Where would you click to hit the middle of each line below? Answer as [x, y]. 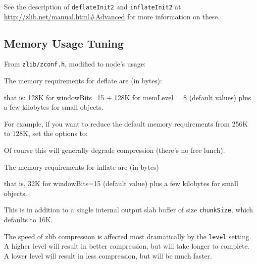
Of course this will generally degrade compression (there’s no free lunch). [115, 150]
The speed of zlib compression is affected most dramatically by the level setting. [128, 236]
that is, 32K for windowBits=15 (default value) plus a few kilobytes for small [121, 183]
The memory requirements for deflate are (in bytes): [83, 81]
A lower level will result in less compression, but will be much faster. [108, 255]
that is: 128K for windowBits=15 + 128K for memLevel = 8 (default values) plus [128, 97]
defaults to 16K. [28, 220]
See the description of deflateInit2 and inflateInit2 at [93, 6]
